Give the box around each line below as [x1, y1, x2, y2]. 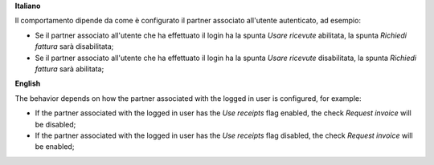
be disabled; [35, 119, 76, 129]
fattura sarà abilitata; [35, 64, 104, 74]
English [14, 78, 41, 88]
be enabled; [35, 142, 75, 151]
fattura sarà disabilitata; [35, 42, 114, 51]
